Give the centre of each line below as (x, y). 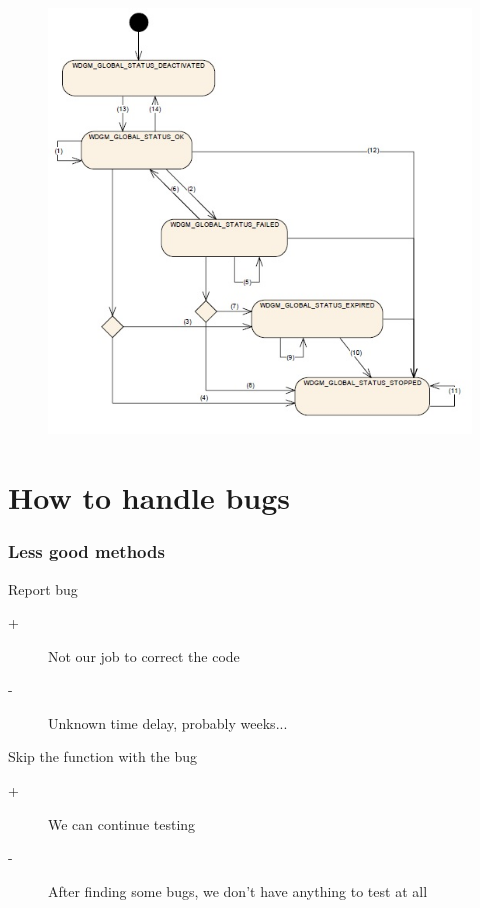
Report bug (43, 588)
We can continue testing (122, 823)
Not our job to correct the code (144, 655)
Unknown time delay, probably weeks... (168, 722)
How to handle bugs (149, 497)
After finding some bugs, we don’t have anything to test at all (238, 890)
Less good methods (86, 551)
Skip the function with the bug (103, 756)
